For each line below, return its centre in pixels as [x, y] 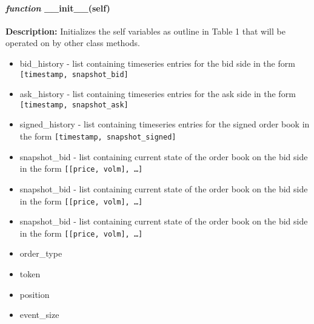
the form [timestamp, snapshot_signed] [98, 136]
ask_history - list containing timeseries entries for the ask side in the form [158, 94]
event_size [39, 315]
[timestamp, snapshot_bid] [74, 74]
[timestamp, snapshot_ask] [74, 105]
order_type [41, 253]
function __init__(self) [58, 8]
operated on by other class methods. [73, 43]
